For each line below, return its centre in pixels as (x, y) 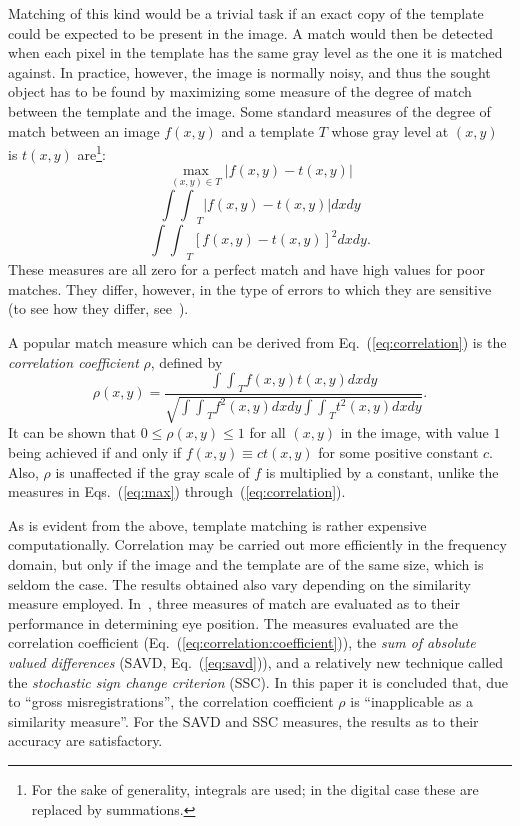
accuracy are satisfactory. (85, 740)
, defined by (186, 361)
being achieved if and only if (95, 452)
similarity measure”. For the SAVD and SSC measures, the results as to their (243, 720)
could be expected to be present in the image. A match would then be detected (251, 32)
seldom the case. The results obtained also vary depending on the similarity (239, 583)
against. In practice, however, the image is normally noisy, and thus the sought (249, 71)
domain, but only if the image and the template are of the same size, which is (246, 563)
